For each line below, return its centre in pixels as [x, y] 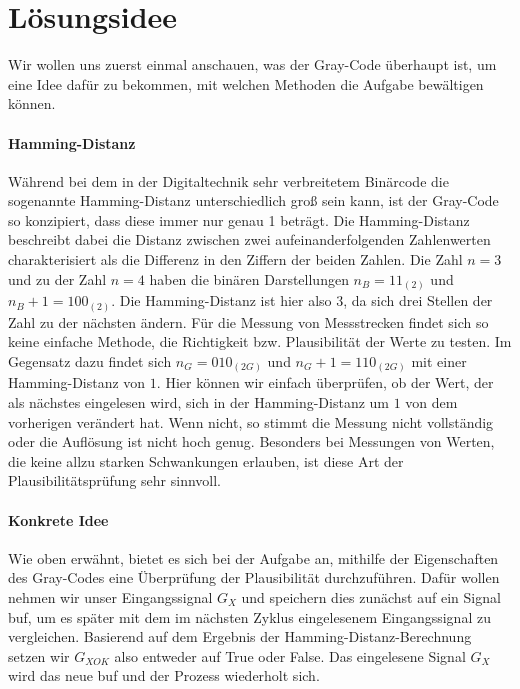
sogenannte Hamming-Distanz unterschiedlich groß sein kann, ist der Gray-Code [253, 200]
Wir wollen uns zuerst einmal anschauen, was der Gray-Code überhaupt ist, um [252, 64]
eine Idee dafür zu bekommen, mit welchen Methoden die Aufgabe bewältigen [246, 83]
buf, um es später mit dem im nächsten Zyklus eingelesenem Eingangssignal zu [249, 616]
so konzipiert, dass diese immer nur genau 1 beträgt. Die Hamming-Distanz [239, 219]
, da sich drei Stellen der [418, 300]
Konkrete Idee [58, 519]
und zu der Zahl [57, 278]
